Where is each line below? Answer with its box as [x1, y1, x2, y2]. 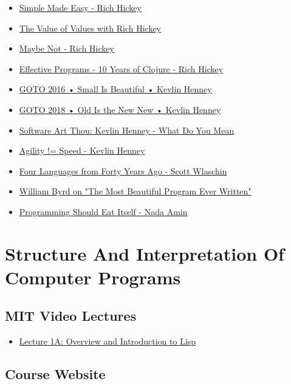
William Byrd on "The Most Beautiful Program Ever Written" [19, 185, 252, 197]
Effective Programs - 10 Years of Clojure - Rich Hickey [19, 62, 224, 75]
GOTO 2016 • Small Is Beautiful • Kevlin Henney [19, 83, 212, 95]
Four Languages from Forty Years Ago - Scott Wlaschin [19, 164, 227, 177]
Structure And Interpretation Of [5, 241, 284, 266]
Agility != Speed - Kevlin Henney [19, 144, 145, 157]
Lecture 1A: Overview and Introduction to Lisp [19, 335, 196, 348]
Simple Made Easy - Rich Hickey [19, 1, 142, 13]
